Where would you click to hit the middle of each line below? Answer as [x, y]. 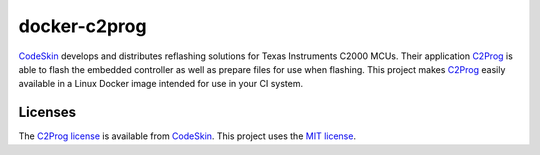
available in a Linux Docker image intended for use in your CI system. [161, 84]
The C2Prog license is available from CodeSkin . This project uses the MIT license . [187, 136]
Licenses [47, 112]
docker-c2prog [82, 26]
